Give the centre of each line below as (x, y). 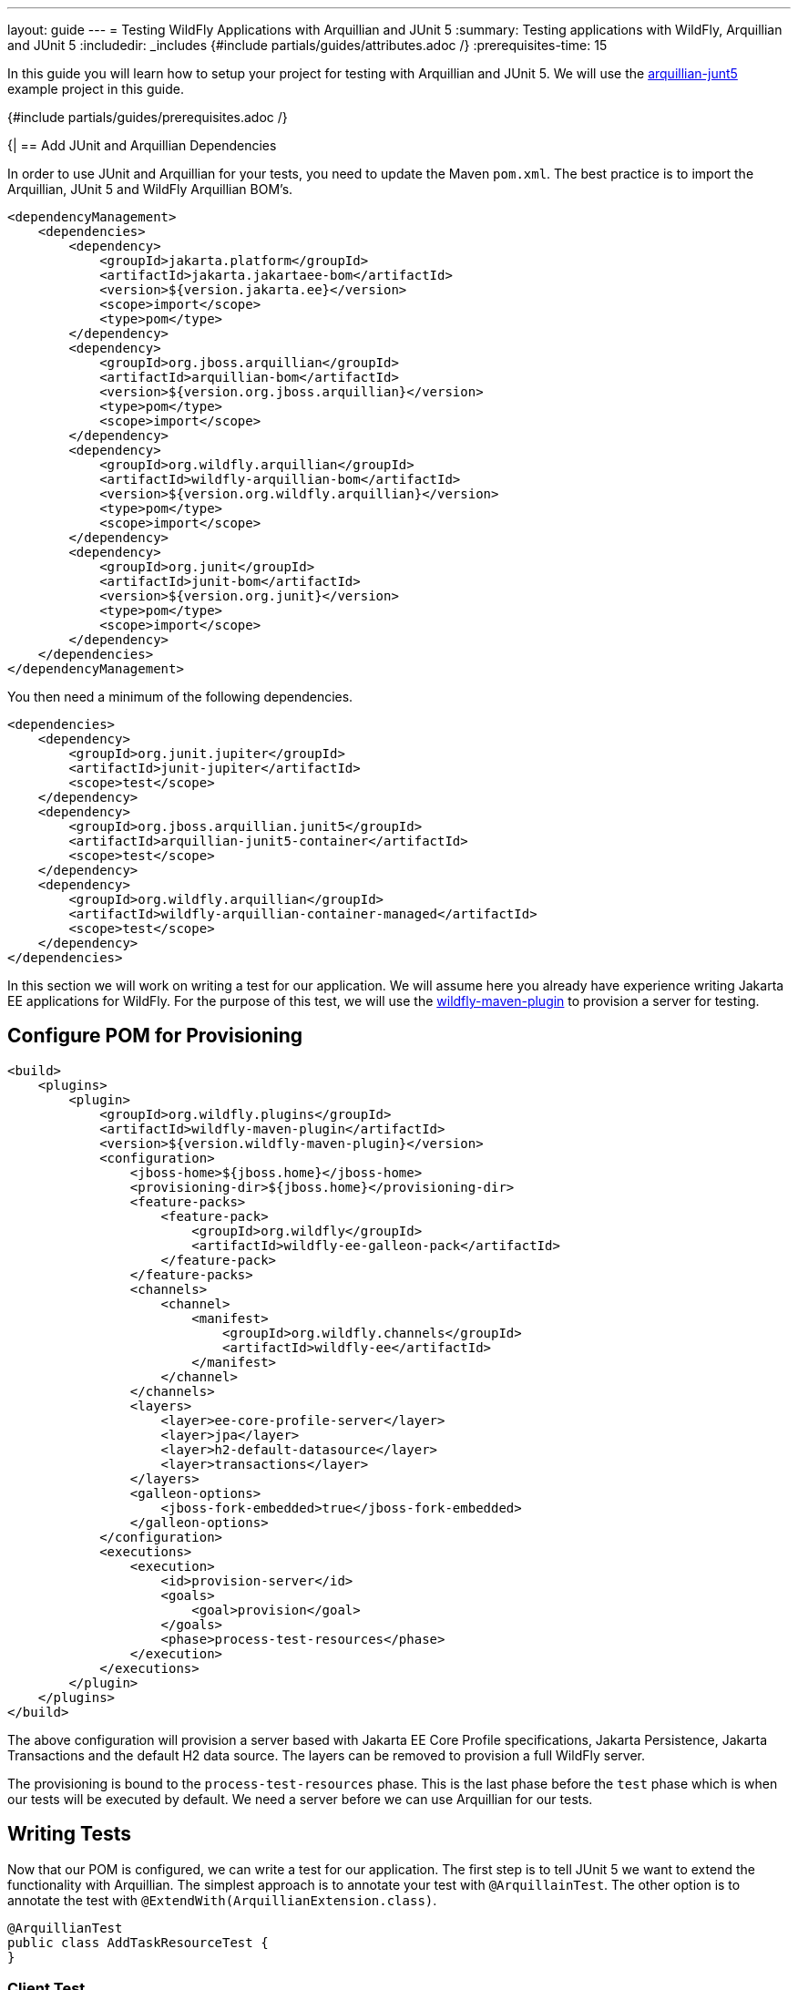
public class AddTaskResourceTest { (138, 1942)
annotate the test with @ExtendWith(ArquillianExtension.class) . (222, 1900)
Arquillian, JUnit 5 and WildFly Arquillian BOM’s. (150, 189)
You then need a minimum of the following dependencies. (180, 697)
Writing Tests (70, 1834)
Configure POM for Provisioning (155, 1036)
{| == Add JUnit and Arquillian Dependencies (142, 145)
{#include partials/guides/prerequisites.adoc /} (148, 117)
